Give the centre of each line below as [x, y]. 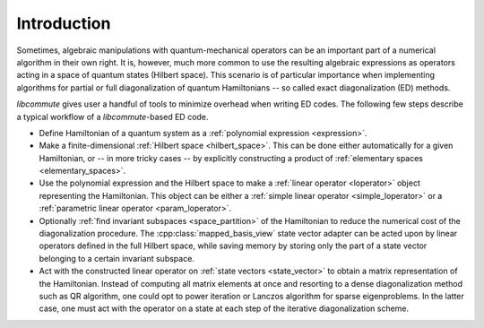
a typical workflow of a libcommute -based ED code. [112, 117]
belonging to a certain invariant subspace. [117, 258]
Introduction [64, 23]
